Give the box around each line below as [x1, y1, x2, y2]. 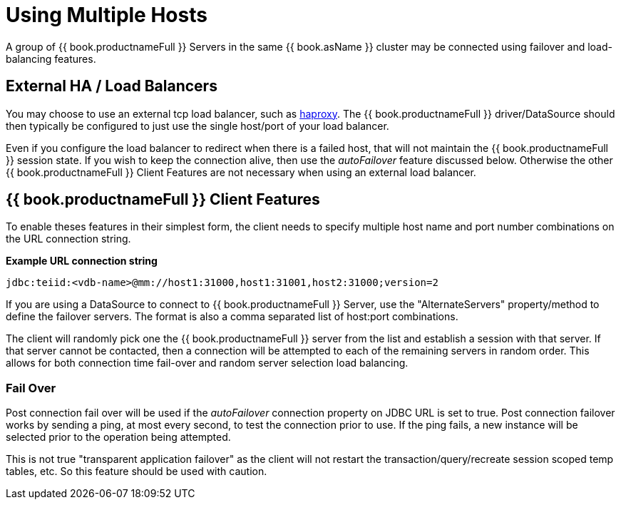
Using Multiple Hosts [6, 3, 207, 27]
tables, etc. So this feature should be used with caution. [6, 465, 267, 478]
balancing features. [6, 52, 96, 65]
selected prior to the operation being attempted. [6, 431, 231, 444]
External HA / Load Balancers [6, 77, 217, 96]
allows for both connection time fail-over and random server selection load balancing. [6, 357, 409, 369]
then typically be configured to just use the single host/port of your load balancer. [6, 119, 389, 132]
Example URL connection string [6, 255, 158, 267]
